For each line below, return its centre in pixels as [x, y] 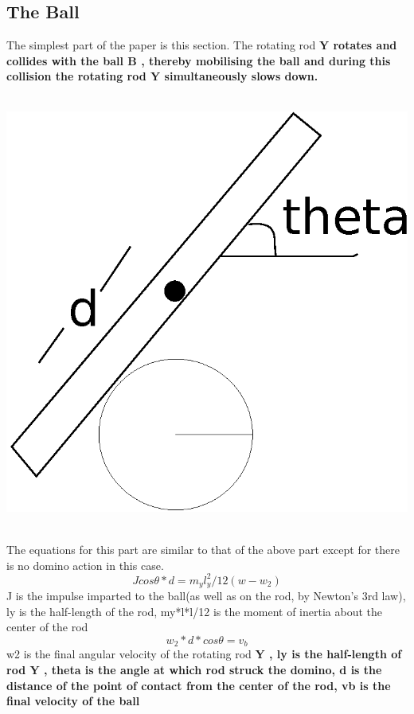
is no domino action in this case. [85, 565]
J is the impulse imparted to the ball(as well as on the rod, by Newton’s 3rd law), [206, 596]
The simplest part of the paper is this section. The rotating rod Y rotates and [202, 45]
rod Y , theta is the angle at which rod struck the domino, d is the [194, 670]
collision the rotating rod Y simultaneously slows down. [162, 76]
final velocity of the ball [73, 701]
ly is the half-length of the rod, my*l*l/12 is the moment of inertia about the [194, 611]
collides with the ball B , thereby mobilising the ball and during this [199, 60]
